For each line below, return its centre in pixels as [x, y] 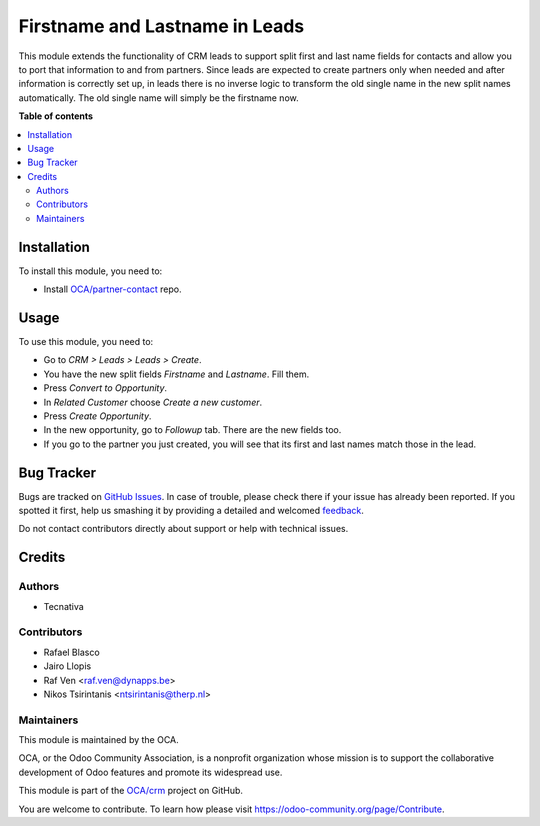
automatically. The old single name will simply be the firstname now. [158, 97]
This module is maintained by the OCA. [98, 740]
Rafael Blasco [71, 652]
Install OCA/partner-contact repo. [112, 289]
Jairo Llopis [67, 666]
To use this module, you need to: [86, 342]
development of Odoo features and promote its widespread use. [150, 772]
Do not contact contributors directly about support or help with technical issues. [183, 529]
